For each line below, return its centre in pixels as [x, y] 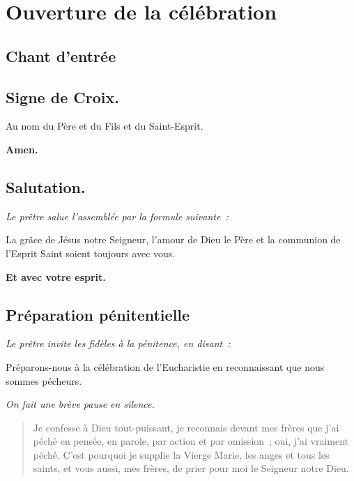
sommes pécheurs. [44, 380]
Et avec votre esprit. [56, 276]
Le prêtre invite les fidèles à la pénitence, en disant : [118, 343]
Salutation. [46, 186]
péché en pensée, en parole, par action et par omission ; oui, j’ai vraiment [191, 441]
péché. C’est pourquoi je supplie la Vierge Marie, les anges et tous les [181, 454]
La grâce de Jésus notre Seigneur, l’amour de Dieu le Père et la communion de [173, 239]
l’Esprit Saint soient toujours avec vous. [91, 253]
